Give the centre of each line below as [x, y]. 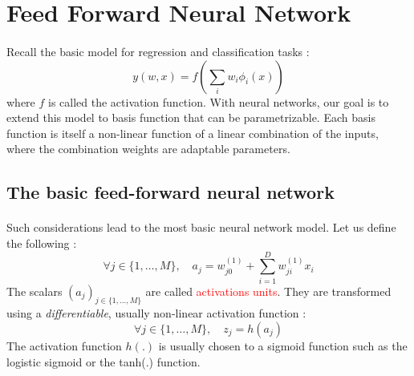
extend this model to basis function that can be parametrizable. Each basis [191, 117]
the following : [42, 243]
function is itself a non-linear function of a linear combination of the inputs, [193, 133]
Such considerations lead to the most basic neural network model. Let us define [201, 227]
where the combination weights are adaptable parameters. [148, 149]
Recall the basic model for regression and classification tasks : [158, 51]
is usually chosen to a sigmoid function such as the [283, 346]
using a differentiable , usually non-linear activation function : [156, 313]
